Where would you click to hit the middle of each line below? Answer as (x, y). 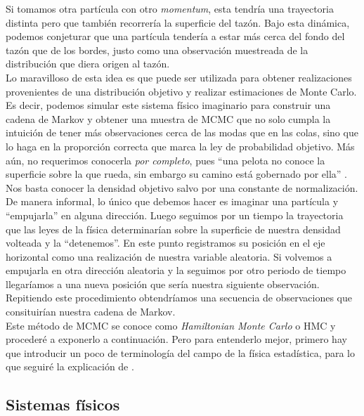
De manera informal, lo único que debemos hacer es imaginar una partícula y (172, 201)
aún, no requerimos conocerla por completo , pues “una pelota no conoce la (165, 160)
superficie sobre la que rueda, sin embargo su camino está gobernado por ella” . (176, 174)
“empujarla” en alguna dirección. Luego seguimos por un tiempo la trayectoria (175, 215)
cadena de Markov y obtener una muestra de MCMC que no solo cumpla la (168, 118)
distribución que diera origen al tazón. (88, 64)
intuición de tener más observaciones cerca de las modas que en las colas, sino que (182, 132)
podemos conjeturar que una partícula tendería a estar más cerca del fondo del (175, 36)
